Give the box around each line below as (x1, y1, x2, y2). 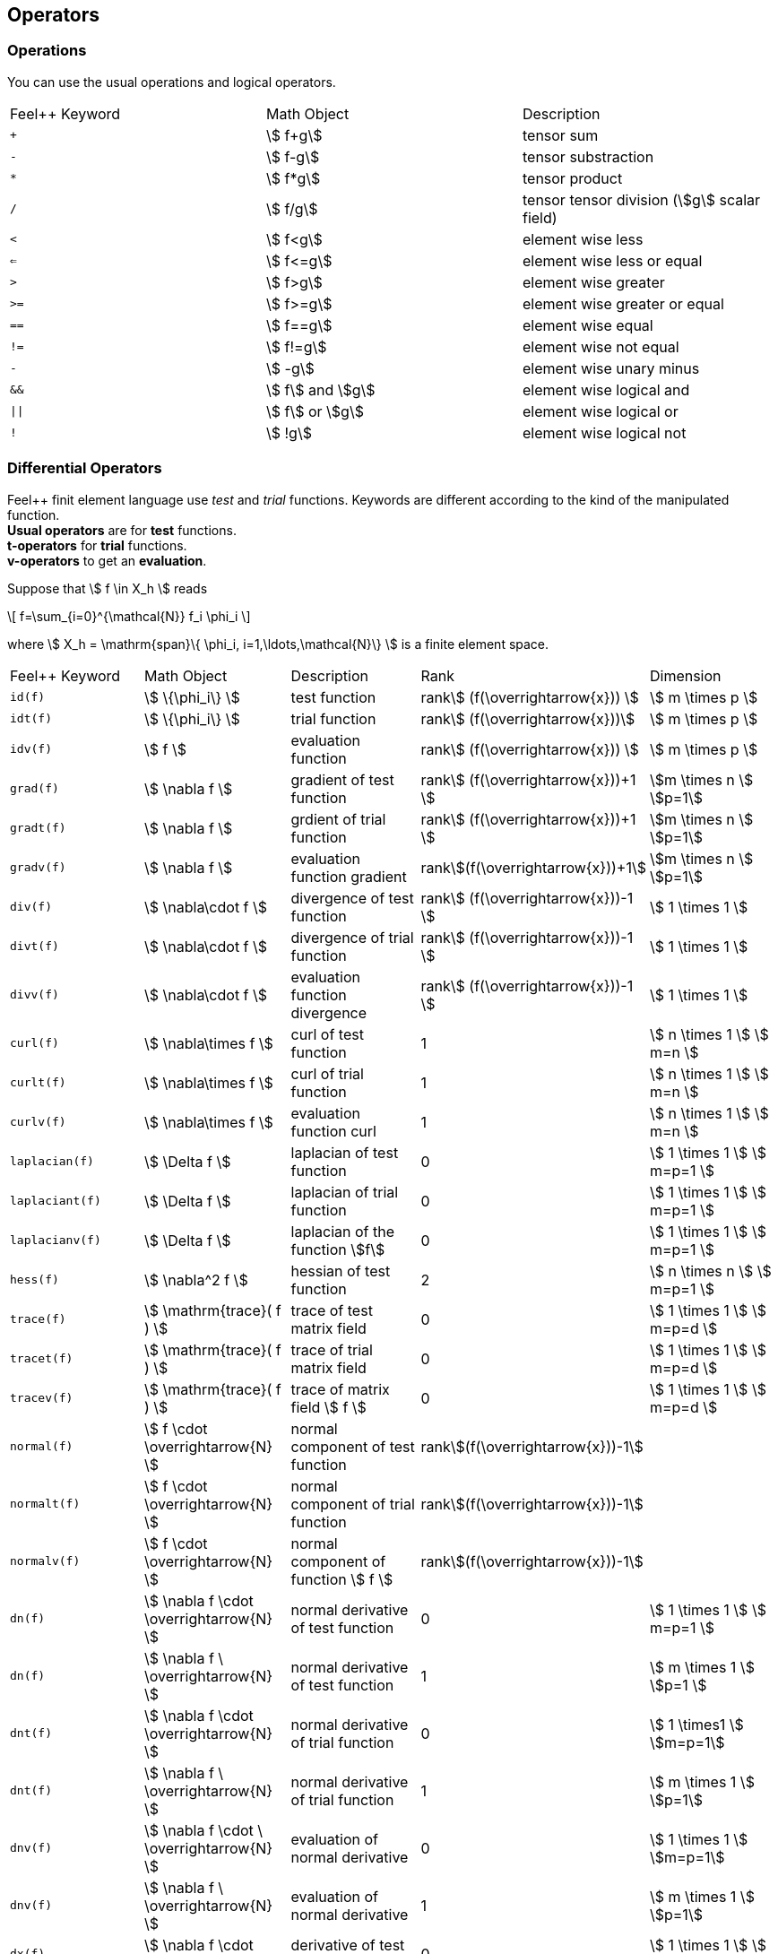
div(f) (10, 900, 52, 914)
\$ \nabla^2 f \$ (144, 1270, 248, 1289)
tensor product (522, 169, 623, 187)
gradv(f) (10, 860, 66, 875)
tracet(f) (10, 1352, 73, 1366)
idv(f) (10, 742, 52, 757)
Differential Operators (7, 459, 162, 478)
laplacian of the (290, 1222, 395, 1241)
